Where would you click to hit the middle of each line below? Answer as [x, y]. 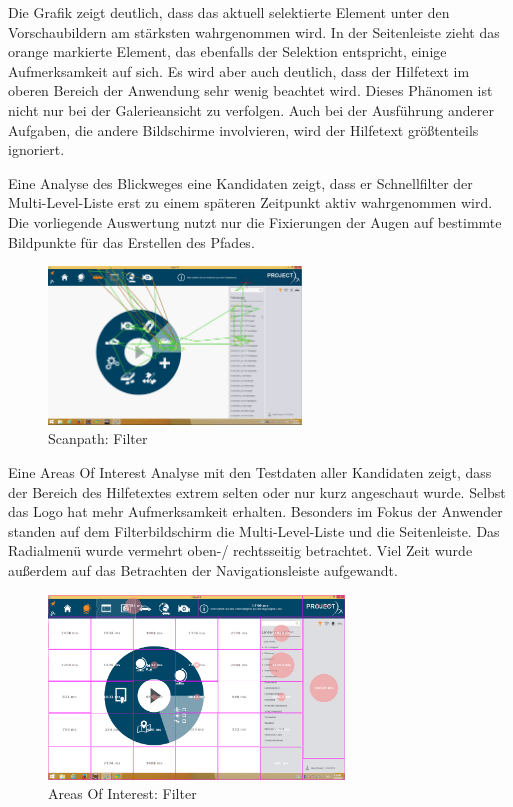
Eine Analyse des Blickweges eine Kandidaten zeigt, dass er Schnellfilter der [240, 182]
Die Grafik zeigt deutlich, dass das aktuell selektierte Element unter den [229, 12]
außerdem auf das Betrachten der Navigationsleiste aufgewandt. [203, 570]
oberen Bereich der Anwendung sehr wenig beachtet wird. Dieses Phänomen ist [250, 90]
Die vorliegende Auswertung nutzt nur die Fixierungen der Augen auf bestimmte [255, 221]
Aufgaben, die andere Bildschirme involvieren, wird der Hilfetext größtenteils [243, 129]
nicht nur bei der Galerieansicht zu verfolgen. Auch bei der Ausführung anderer [251, 109]
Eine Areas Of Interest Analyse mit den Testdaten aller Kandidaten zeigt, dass [250, 472]
